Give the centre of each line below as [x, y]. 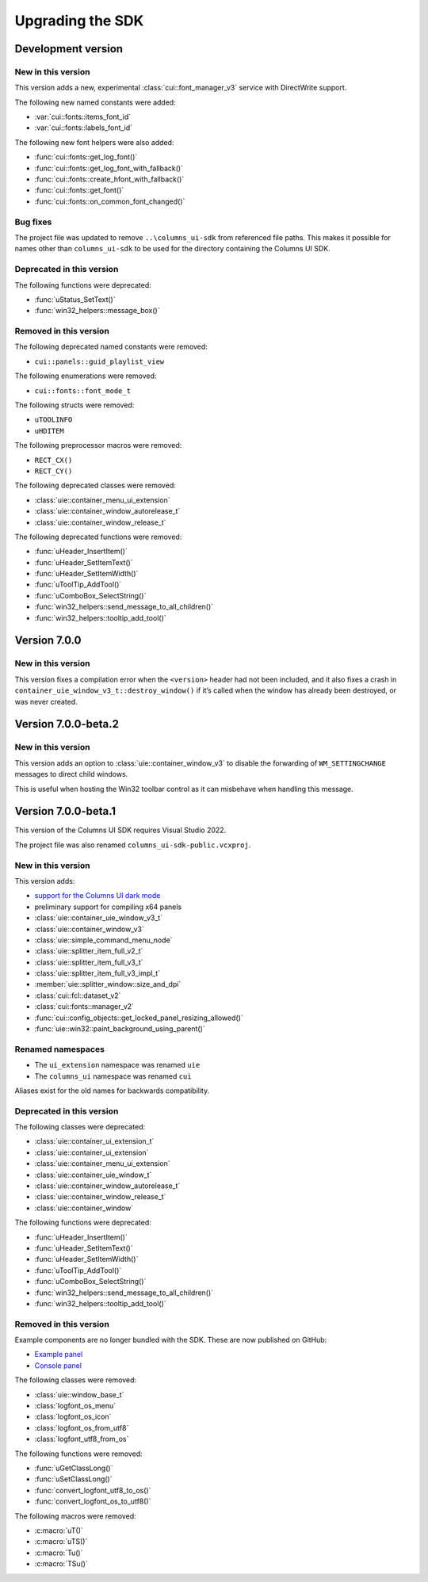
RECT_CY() [53, 471]
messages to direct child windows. [71, 774]
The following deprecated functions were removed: [98, 537]
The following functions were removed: [78, 1454]
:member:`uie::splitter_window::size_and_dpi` [108, 984]
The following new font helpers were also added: [94, 142]
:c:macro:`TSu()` [61, 1564]
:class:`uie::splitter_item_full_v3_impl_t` [97, 973]
